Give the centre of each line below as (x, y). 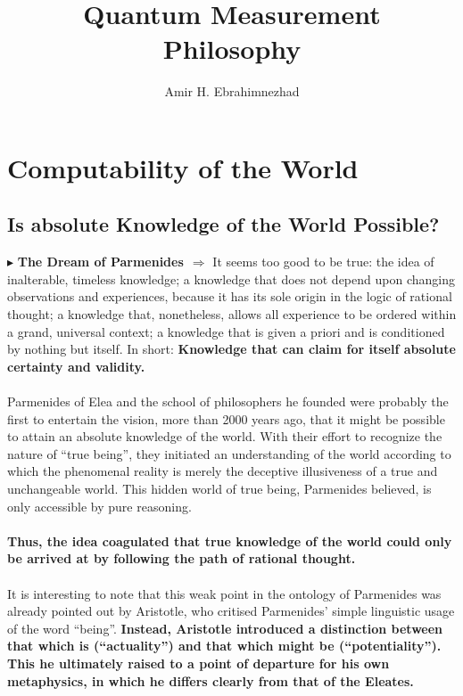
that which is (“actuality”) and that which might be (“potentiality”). (224, 646)
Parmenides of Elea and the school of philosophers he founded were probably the (228, 401)
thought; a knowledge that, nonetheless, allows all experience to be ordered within (232, 314)
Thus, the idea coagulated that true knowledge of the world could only (230, 540)
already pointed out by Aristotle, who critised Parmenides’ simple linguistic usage (231, 611)
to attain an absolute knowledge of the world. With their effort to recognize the (225, 436)
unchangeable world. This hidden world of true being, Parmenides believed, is (219, 489)
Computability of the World (183, 167)
